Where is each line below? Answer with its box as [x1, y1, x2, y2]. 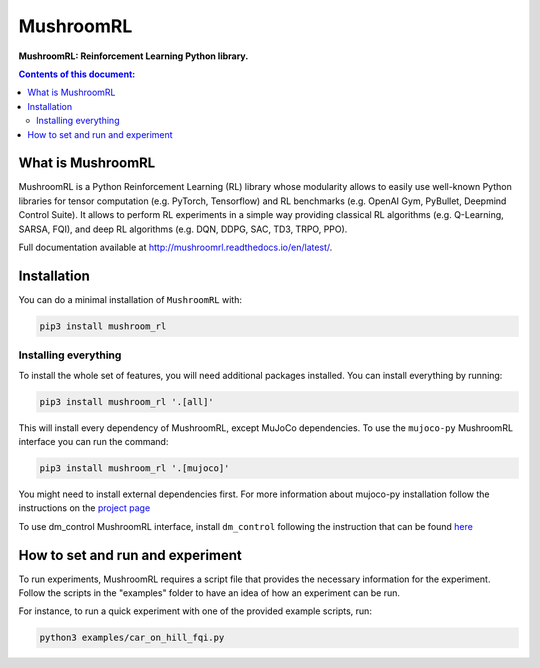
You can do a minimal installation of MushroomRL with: [18, 293, 242, 305]
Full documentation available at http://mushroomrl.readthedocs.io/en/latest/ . [18, 241, 333, 253]
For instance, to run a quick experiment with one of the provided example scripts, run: [18, 605, 372, 617]
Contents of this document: [18, 68, 136, 80]
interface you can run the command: [18, 435, 169, 447]
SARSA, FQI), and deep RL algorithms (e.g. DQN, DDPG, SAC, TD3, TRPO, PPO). [18, 223, 348, 235]
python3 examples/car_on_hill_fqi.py [39, 632, 225, 644]
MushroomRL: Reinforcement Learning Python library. [18, 50, 249, 62]
